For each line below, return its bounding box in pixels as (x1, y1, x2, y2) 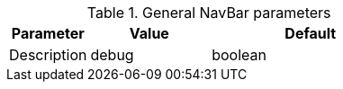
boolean (212, 46, 266, 64)
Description (9, 46, 87, 64)
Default (284, 24, 337, 42)
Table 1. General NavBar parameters (86, 4, 331, 22)
